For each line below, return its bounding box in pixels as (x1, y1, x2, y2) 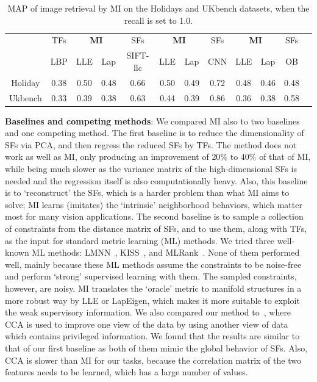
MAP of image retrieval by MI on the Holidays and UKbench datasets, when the (7, 2, 310, 14)
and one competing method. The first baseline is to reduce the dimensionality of (5, 126, 304, 139)
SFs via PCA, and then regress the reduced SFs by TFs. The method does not (5, 138, 297, 151)
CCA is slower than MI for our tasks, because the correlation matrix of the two (5, 353, 301, 366)
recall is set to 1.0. (124, 13, 193, 26)
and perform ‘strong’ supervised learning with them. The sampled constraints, (5, 270, 297, 283)
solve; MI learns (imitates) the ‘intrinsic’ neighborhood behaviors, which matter (5, 198, 302, 211)
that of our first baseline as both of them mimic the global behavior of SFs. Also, (5, 341, 308, 354)
